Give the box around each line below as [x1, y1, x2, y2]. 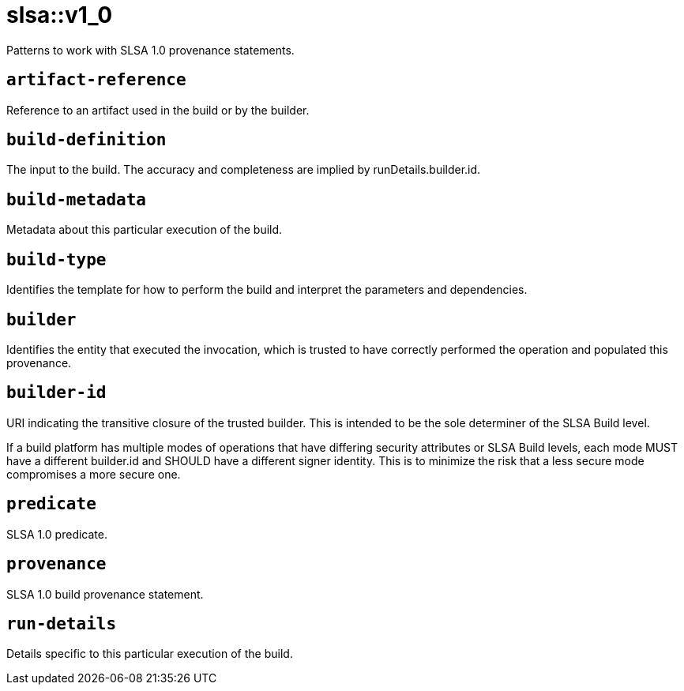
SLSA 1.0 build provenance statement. [6, 587, 204, 601]
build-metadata [6, 190, 147, 209]
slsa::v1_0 [6, 2, 113, 28]
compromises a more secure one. [6, 467, 181, 481]
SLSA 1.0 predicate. [6, 527, 107, 541]
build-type [6, 250, 107, 269]
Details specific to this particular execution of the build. [6, 647, 293, 661]
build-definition [6, 130, 167, 150]
